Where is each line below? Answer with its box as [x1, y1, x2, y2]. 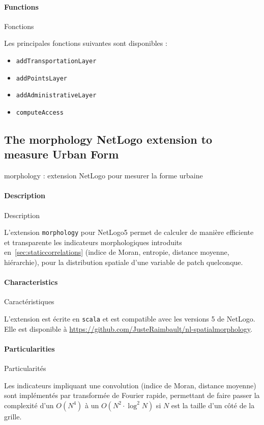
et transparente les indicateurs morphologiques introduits [4, 236, 182, 247]
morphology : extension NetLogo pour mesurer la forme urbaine [4, 170, 203, 181]
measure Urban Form [4, 146, 119, 162]
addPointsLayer [16, 74, 68, 82]
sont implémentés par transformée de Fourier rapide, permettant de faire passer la [4, 390, 260, 401]
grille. [4, 411, 22, 421]
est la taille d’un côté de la [171, 400, 255, 410]
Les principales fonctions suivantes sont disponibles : [4, 38, 167, 48]
